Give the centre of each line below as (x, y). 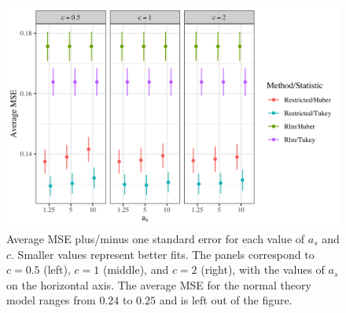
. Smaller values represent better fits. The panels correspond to (163, 254)
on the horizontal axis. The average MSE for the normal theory (159, 284)
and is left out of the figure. (226, 300)
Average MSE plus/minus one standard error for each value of (156, 238)
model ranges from (51, 300)
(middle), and (136, 269)
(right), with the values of (263, 269)
